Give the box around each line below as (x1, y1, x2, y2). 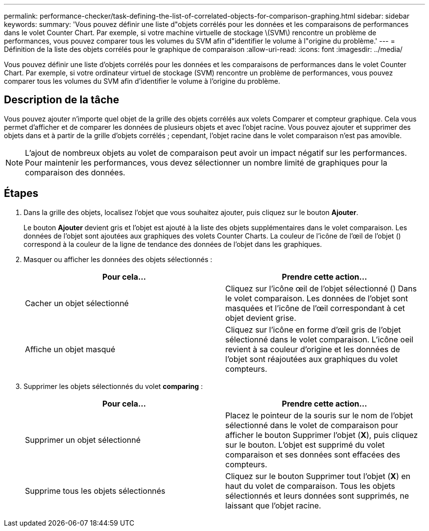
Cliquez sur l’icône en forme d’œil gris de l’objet (225, 324, 401, 335)
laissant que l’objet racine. (225, 500, 321, 510)
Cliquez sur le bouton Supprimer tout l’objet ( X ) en (225, 471, 410, 481)
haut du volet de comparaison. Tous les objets (225, 481, 395, 491)
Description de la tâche (4, 94, 119, 106)
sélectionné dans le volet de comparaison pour (225, 420, 398, 430)
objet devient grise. (225, 313, 296, 323)
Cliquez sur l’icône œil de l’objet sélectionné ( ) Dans (225, 283, 417, 293)
